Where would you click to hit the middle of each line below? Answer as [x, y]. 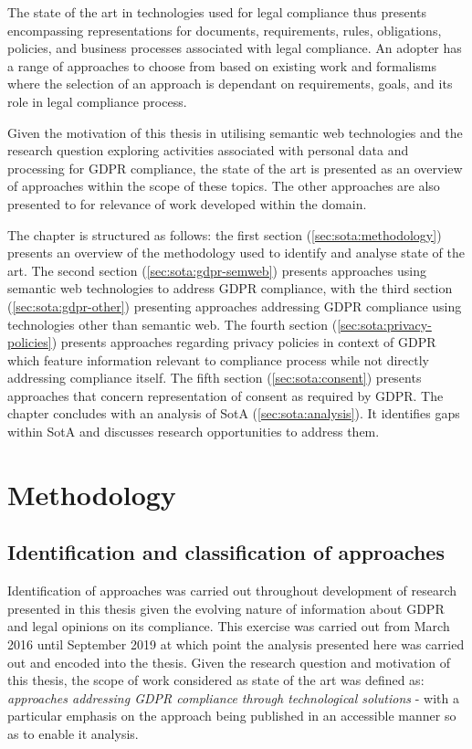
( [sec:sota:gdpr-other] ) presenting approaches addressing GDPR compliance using [235, 306]
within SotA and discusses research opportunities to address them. [194, 432]
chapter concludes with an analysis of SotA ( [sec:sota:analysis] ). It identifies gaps [234, 413]
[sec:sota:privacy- [384, 324]
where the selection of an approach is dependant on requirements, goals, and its [230, 84]
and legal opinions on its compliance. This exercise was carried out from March [229, 626]
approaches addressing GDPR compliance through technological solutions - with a [233, 697]
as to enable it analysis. [73, 733]
